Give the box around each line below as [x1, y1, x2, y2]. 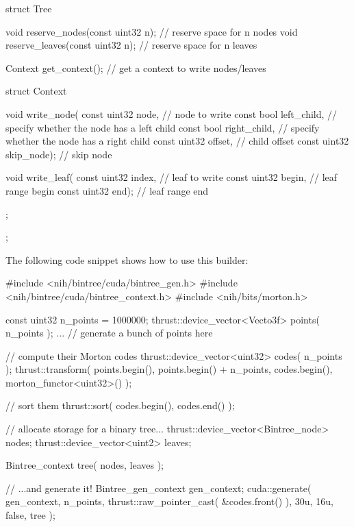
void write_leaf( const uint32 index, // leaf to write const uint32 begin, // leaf [5, 170, 338, 184]
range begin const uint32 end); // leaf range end [5, 183, 209, 197]
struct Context [5, 84, 67, 98]
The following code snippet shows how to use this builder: [5, 252, 249, 267]
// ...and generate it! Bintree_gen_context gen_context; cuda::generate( [5, 480, 312, 495]
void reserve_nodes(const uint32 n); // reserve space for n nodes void [5, 24, 298, 38]
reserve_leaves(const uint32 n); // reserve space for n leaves [5, 38, 257, 52]
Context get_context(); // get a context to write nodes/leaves [5, 60, 266, 75]
